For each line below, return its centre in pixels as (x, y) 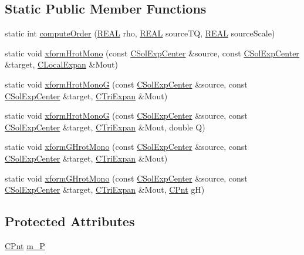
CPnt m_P (25, 245)
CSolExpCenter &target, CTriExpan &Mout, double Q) (105, 127)
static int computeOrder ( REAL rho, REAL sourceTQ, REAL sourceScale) (140, 33)
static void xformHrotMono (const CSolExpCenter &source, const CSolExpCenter (152, 53)
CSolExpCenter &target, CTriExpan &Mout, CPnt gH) (105, 189)
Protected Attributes (70, 221)
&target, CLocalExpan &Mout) (61, 64)
